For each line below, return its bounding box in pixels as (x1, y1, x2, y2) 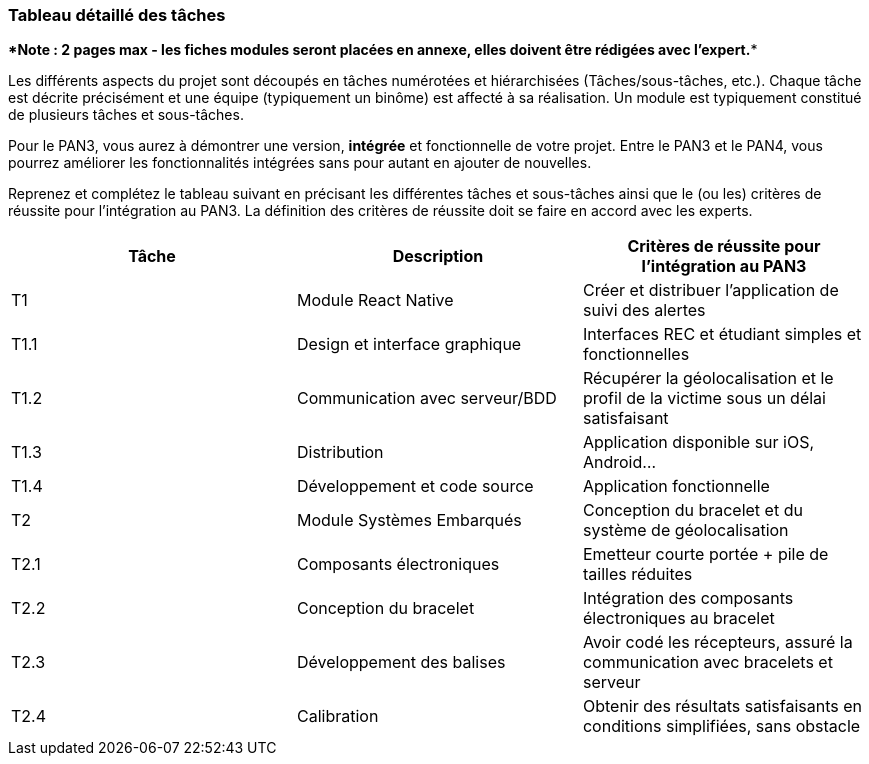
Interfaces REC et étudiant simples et (582, 324, 862, 345)
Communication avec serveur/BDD (296, 388, 557, 409)
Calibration (296, 706, 379, 727)
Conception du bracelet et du (582, 500, 803, 521)
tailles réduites (582, 564, 693, 585)
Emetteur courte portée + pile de (582, 544, 829, 565)
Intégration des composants (582, 588, 794, 609)
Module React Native (296, 290, 454, 311)
